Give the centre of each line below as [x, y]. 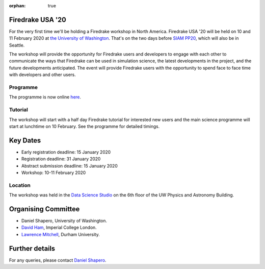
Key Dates [25, 140]
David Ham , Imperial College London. [59, 227]
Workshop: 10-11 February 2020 [53, 172]
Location [20, 185]
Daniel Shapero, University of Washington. [64, 221]
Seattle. [17, 45]
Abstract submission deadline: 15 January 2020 [69, 166]
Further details [32, 248]
